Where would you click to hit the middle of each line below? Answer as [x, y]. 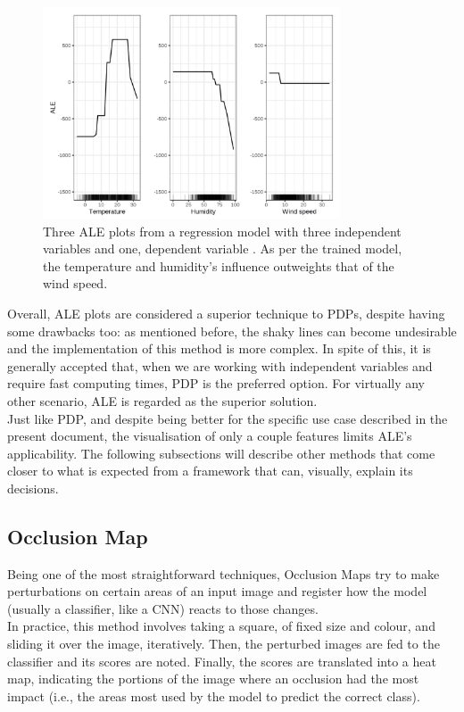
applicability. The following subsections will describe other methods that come [221, 453]
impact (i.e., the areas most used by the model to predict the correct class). [214, 695]
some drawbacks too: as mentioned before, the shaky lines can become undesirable [232, 331]
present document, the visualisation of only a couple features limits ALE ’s [210, 436]
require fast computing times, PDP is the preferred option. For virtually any [216, 383]
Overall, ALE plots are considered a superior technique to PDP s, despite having [226, 313]
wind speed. [75, 283]
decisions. [33, 488]
